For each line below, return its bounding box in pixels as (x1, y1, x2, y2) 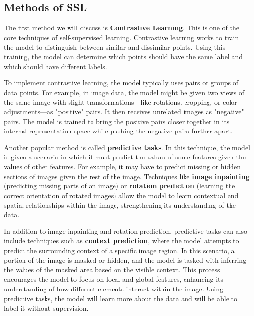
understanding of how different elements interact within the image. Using (4, 284, 223, 294)
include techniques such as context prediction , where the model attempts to (4, 236, 239, 246)
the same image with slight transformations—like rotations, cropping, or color (4, 97, 237, 107)
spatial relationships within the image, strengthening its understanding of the (4, 200, 236, 210)
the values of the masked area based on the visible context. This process (4, 264, 220, 274)
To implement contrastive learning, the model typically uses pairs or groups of (4, 78, 238, 88)
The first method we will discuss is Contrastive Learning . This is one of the (4, 23, 239, 33)
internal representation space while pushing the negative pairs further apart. (4, 126, 232, 136)
